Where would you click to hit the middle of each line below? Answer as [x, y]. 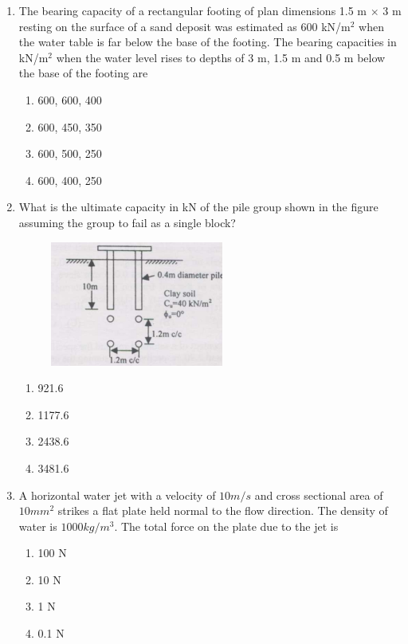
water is [38, 526]
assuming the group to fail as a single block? [127, 222]
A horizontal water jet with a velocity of [117, 495]
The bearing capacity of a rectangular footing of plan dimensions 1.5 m [193, 10]
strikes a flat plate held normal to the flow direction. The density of [223, 510]
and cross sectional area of [319, 495]
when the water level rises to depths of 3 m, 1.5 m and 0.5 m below [221, 57]
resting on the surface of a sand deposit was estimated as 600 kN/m [184, 26]
